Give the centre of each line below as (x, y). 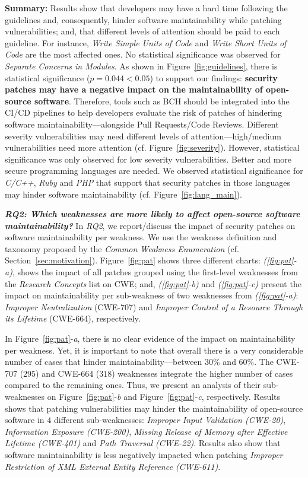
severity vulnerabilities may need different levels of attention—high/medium (143, 136)
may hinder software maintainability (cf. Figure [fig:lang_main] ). (123, 194)
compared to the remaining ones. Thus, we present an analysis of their (133, 385)
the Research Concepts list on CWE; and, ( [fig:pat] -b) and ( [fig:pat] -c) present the (153, 283)
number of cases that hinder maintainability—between (104, 362)
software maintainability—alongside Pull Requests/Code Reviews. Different (142, 124)
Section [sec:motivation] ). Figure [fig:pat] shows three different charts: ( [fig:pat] (149, 260)
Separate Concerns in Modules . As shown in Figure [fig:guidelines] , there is (141, 66)
